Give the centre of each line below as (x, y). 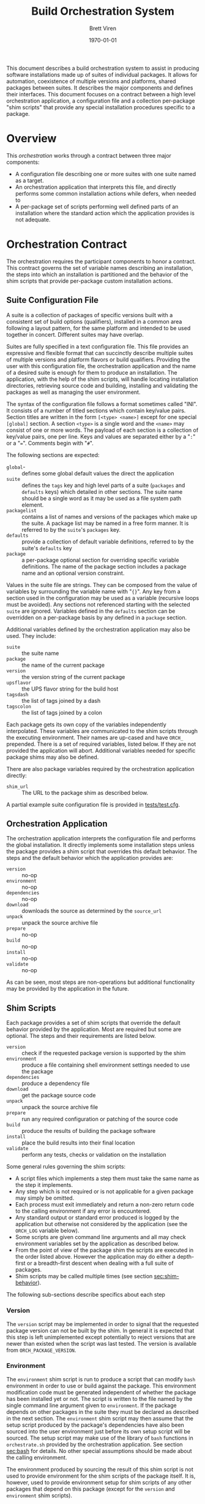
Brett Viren (103, 28)
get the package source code (59, 1095)
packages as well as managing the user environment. (73, 392)
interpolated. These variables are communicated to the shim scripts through (102, 731)
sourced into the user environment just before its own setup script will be (99, 1431)
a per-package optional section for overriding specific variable (100, 560)
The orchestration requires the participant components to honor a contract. (101, 261)
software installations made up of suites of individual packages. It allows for (102, 74)
